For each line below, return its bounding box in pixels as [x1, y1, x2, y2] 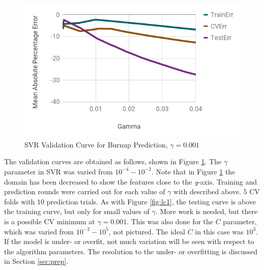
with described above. [173, 186, 241, 197]
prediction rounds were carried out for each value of [4, 186, 165, 197]
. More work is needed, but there [155, 206, 258, 217]
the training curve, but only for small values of [4, 206, 150, 217]
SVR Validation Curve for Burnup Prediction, [24, 139, 168, 149]
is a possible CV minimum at [4, 216, 95, 226]
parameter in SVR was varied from [4, 166, 113, 176]
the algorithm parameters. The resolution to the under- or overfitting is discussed [4, 246, 258, 256]
